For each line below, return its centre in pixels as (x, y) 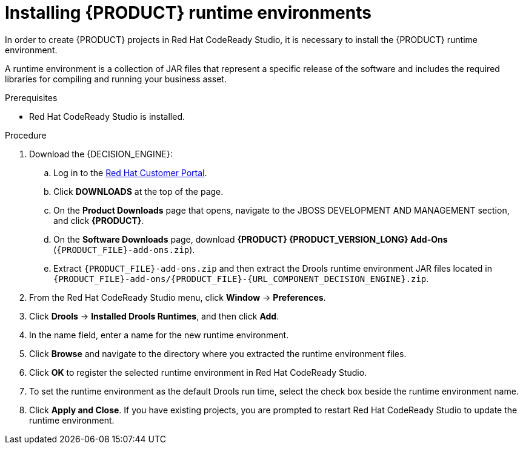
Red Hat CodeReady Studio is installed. (107, 116)
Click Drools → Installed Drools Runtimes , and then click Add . (154, 316)
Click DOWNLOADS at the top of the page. (138, 191)
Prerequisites (31, 97)
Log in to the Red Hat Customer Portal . (130, 172)
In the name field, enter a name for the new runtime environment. (159, 335)
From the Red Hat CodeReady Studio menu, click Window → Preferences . (178, 297)
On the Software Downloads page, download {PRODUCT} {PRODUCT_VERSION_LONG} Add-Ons (251, 239)
